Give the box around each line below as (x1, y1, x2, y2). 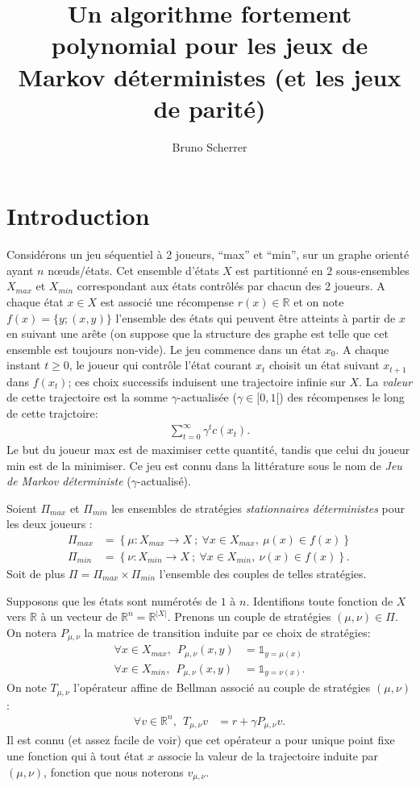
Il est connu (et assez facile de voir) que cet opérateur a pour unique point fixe (6, 731, 395, 748)
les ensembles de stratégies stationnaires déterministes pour (111, 499, 405, 516)
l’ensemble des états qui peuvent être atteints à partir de (115, 309, 396, 326)
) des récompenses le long (279, 389, 405, 406)
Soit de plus (6, 564, 65, 581)
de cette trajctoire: (6, 405, 98, 422)
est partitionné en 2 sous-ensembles (235, 261, 410, 278)
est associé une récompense (100, 294, 234, 310)
